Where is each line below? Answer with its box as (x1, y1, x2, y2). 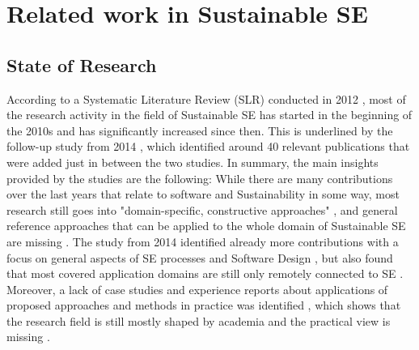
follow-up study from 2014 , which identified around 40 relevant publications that (6, 138, 410, 155)
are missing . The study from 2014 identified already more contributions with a (6, 233, 399, 250)
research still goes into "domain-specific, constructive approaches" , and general (6, 201, 398, 218)
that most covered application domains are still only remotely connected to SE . (6, 265, 404, 282)
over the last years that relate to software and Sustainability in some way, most (6, 186, 400, 203)
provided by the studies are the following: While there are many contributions (6, 169, 393, 186)
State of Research (6, 52, 157, 77)
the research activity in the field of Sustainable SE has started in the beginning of (6, 106, 413, 123)
